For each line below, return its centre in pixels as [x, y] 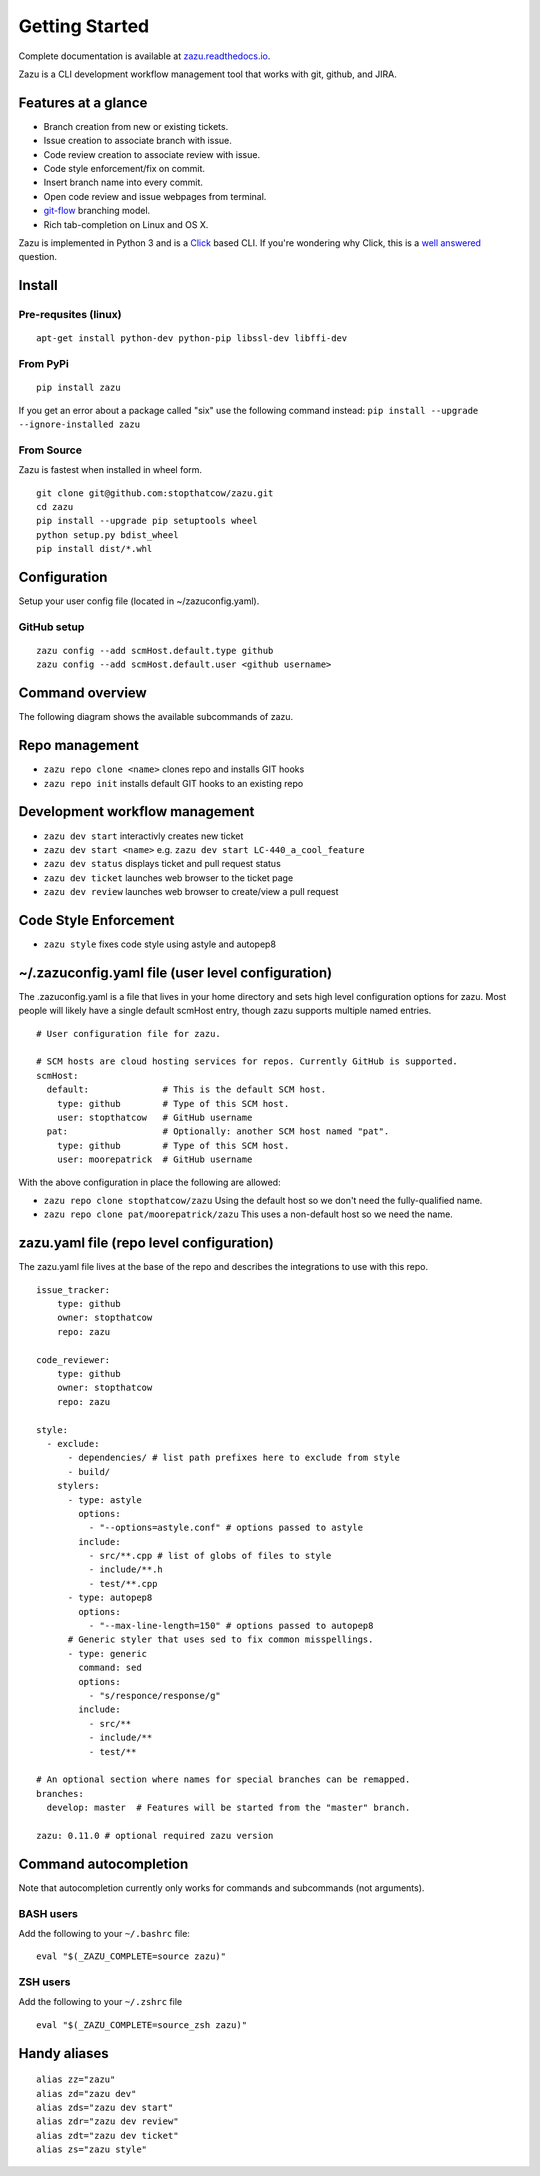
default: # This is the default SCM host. [186, 1089]
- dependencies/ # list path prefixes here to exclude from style [233, 1458]
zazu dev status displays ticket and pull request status [162, 864]
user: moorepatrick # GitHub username [154, 1159]
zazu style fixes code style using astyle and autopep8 [160, 944]
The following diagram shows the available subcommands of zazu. [156, 717]
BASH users [48, 1913]
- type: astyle [104, 1499]
